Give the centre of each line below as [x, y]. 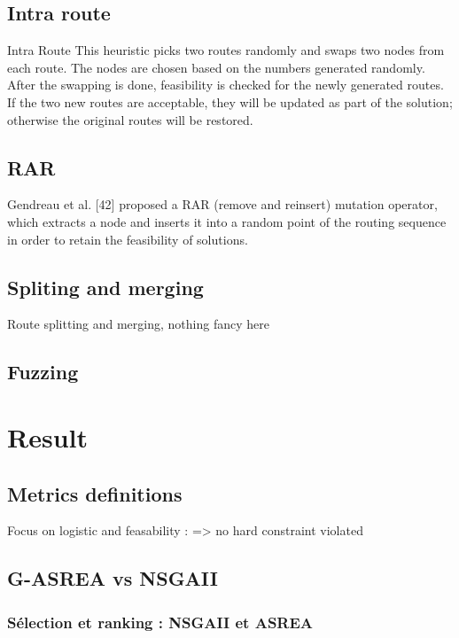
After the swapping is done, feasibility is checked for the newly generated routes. [226, 85]
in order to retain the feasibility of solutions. [128, 239]
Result [47, 436]
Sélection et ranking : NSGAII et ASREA [160, 622]
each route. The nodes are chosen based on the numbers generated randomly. [216, 67]
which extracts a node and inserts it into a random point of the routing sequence [227, 221]
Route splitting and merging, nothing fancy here [138, 324]
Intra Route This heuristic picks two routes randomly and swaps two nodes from [226, 50]
